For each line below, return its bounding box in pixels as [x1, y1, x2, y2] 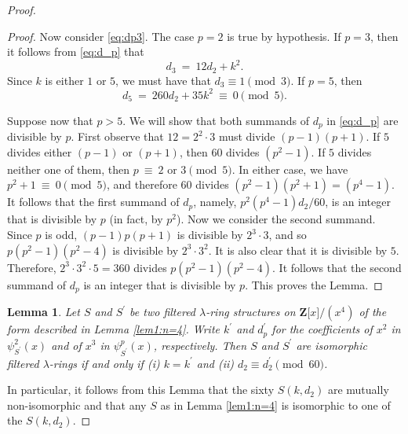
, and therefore [107, 176, 177, 193]
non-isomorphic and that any [7, 396, 147, 413]
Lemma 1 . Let [7, 303, 80, 320]
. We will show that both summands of [122, 112, 309, 128]
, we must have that [115, 72, 211, 88]
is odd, [45, 226, 78, 243]
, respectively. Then [153, 337, 247, 353]
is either [45, 72, 84, 88]
